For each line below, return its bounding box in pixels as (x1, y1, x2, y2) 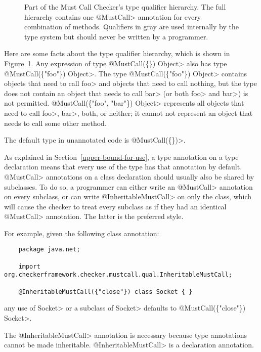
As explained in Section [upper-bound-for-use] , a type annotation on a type (4, 151, 239, 162)
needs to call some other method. (4, 117, 107, 128)
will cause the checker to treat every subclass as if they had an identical (4, 201, 227, 211)
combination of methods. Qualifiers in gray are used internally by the (24, 21, 239, 32)
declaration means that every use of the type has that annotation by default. (4, 161, 242, 172)
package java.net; (18, 246, 80, 253)
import (18, 262, 40, 270)
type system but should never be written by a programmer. (24, 31, 208, 41)
